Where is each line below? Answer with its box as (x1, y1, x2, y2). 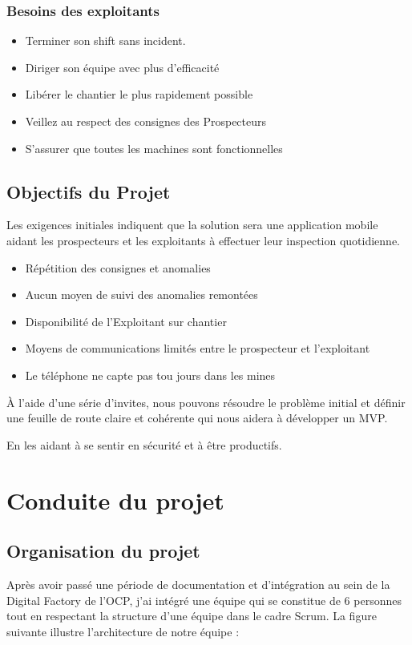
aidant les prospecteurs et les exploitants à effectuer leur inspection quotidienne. (6, 232, 400, 248)
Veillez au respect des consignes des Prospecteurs (25, 113, 267, 129)
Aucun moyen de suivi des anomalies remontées (25, 286, 258, 303)
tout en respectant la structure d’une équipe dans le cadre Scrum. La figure (6, 607, 377, 624)
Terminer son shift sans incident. (25, 32, 186, 49)
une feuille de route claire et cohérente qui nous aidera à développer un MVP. (6, 409, 388, 426)
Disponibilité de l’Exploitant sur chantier (25, 312, 227, 329)
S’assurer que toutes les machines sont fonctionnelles (25, 139, 283, 156)
